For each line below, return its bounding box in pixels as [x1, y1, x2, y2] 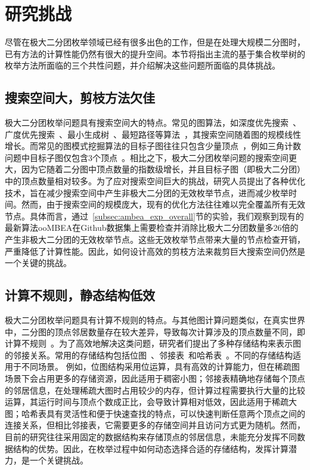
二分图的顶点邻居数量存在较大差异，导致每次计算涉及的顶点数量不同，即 [21, 325, 305, 338]
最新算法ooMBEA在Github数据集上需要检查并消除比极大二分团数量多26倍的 [5, 221, 299, 234]
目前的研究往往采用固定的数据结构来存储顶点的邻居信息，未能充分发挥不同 [5, 430, 297, 443]
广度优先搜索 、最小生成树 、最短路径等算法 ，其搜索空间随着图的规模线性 [5, 128, 301, 140]
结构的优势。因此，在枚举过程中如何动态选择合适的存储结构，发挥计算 [13, 442, 289, 454]
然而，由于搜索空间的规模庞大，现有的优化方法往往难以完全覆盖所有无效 [21, 198, 305, 211]
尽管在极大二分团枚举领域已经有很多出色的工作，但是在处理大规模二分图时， [5, 36, 305, 48]
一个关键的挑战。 [5, 256, 72, 269]
